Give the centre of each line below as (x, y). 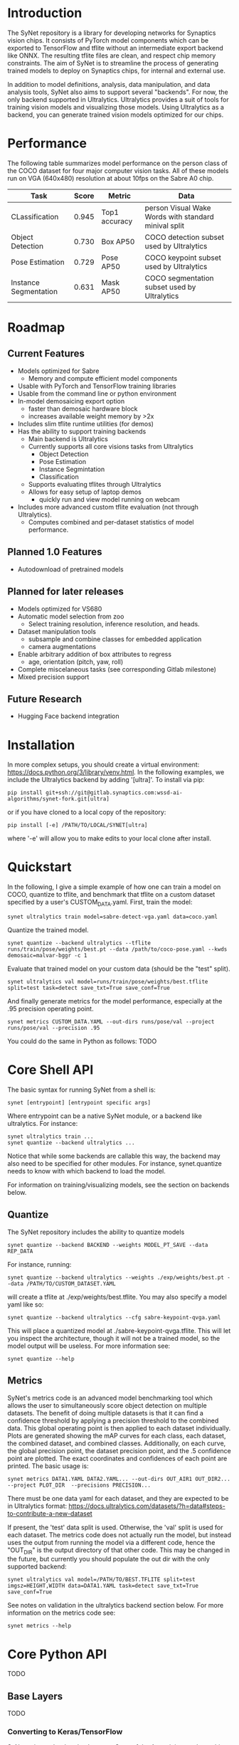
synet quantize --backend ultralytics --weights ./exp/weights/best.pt (116, 1277)
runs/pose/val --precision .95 (54, 1028)
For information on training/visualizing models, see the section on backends (118, 1185)
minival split (165, 226)
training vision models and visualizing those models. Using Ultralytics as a (116, 107)
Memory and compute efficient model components (103, 378)
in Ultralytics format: (37, 1506)
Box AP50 (118, 241)
